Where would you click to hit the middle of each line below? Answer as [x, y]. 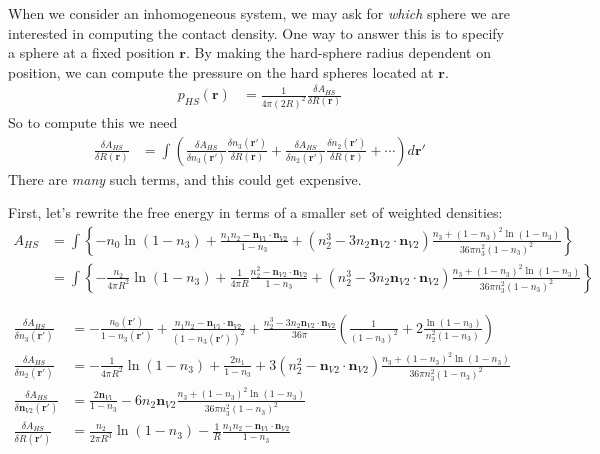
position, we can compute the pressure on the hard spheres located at [221, 71]
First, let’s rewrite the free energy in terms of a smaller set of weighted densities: [255, 212]
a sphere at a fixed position [91, 52]
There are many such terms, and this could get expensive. [185, 178]
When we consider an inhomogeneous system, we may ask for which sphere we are [259, 13]
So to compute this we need [93, 122]
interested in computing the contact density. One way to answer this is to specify [256, 32]
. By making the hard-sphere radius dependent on [338, 52]
